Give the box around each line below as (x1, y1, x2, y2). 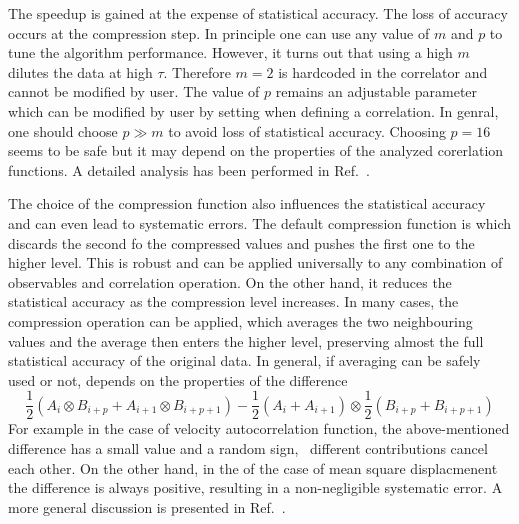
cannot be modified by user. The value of (8, 81, 260, 102)
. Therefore (163, 61, 231, 82)
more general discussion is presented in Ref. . (8, 496, 286, 517)
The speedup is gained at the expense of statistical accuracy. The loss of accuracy (8, 3, 508, 23)
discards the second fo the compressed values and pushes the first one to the (8, 232, 475, 253)
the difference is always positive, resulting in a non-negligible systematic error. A (8, 477, 503, 498)
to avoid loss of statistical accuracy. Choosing (168, 120, 446, 141)
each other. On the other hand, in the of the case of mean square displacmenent (8, 457, 498, 478)
